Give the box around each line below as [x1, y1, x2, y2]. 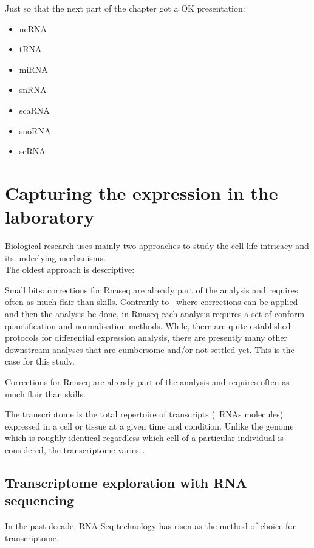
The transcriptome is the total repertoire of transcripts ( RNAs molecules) [5, 408, 284, 420]
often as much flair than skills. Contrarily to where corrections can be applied [5, 295, 298, 308]
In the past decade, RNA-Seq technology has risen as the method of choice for [5, 519, 296, 532]
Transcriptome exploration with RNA [5, 473, 247, 491]
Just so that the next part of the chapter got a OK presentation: [5, 2, 245, 14]
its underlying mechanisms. [5, 251, 106, 264]
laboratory [5, 204, 95, 229]
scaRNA [19, 103, 50, 116]
